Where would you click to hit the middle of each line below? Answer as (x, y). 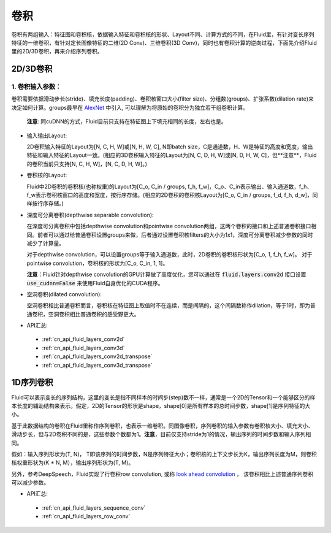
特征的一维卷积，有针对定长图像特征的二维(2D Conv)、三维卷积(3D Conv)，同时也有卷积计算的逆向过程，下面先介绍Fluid (164, 42)
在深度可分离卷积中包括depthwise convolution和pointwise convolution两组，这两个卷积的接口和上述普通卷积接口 (169, 226)
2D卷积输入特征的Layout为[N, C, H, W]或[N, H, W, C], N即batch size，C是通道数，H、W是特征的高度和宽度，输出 (170, 147)
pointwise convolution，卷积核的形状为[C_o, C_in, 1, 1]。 (97, 263)
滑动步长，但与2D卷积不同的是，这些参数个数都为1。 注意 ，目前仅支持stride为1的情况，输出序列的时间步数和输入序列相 (161, 434)
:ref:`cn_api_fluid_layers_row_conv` (86, 516)
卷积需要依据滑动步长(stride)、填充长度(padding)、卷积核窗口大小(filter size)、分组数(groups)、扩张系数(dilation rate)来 (162, 99)
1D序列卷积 (32, 382)
